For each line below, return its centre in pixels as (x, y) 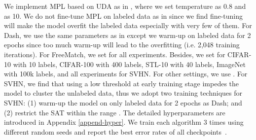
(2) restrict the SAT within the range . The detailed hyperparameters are (115, 112)
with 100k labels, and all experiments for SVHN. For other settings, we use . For (126, 74)
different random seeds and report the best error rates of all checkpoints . (115, 131)
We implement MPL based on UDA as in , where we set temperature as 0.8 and (125, 6)
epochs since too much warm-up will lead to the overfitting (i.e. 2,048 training (122, 45)
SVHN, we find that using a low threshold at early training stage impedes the (122, 83)
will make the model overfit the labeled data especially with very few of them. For (128, 25)
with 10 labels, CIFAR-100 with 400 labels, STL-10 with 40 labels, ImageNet (129, 64)
